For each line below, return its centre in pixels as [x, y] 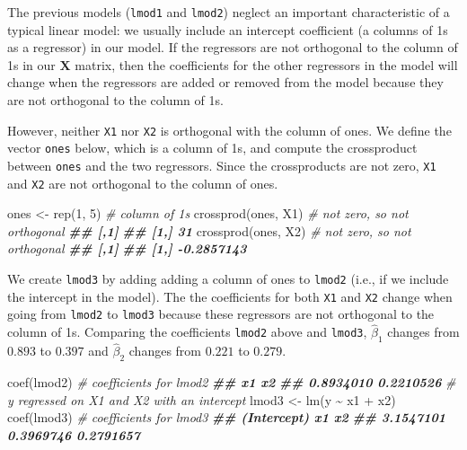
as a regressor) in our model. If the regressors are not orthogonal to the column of [233, 47]
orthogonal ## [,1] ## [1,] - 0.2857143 [127, 248]
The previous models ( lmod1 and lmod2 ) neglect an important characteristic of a [229, 12]
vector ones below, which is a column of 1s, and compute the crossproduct [212, 148]
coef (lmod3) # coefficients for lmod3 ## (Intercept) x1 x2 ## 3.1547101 [226, 417]
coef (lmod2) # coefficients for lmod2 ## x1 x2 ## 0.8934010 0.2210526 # [232, 382]
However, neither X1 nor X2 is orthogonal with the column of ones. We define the [229, 130]
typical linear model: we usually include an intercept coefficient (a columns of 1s [228, 29]
